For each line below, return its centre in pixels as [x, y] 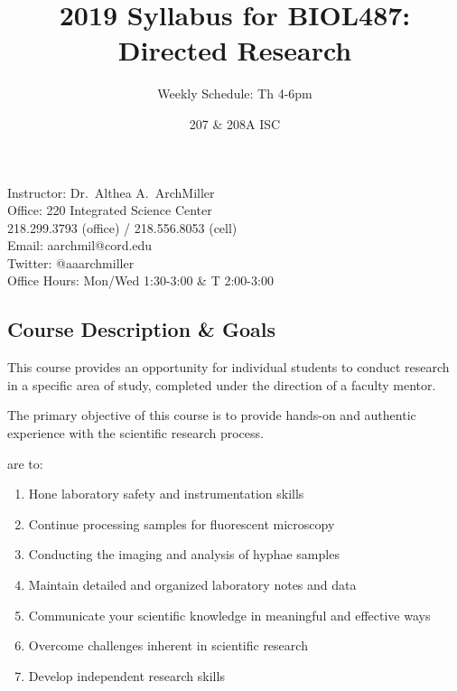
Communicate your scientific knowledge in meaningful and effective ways [229, 615]
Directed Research [235, 50]
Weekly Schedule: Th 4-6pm [235, 93]
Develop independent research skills [126, 675]
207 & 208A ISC [235, 123]
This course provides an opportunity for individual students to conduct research [228, 367]
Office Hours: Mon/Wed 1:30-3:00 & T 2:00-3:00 [140, 280]
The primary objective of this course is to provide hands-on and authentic [212, 415]
